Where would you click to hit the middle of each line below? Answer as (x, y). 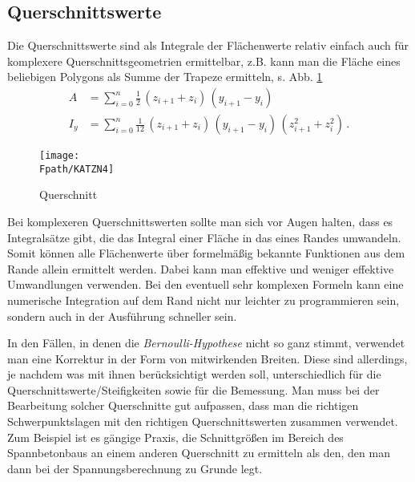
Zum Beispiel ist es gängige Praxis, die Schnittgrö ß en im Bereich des (175, 437)
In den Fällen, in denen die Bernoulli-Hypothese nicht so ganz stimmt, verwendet (206, 343)
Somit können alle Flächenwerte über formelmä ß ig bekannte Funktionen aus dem (206, 253)
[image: (60, 156)
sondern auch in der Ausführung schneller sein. (122, 316)
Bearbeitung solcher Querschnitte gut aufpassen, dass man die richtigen (183, 405)
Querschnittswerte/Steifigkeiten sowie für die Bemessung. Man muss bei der (193, 389)
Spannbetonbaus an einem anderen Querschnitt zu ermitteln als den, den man (199, 453)
